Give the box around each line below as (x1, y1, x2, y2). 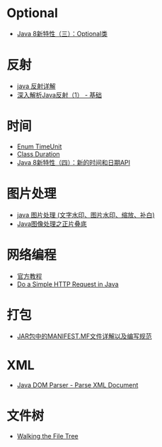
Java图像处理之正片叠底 (16, 219, 88, 228)
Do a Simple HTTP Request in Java (16, 279, 119, 289)
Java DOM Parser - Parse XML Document (16, 380, 139, 389)
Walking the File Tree (16, 431, 79, 440)
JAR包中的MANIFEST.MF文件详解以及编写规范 (16, 332, 152, 340)
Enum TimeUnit (16, 142, 62, 151)
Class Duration (16, 149, 61, 158)
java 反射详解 (16, 82, 56, 90)
